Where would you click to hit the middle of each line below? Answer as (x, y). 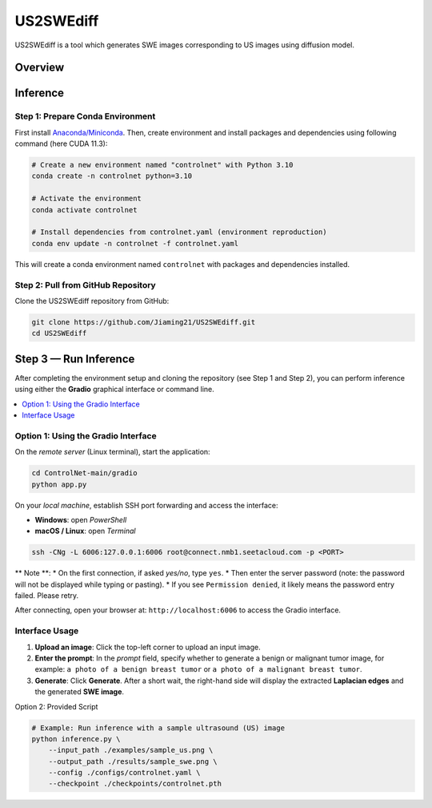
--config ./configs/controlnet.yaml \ (124, 773)
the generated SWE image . (79, 692)
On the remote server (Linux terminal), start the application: (113, 452)
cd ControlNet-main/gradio (84, 473)
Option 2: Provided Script (56, 706)
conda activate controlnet (84, 210)
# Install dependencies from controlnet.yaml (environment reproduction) (179, 232)
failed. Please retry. (47, 596)
